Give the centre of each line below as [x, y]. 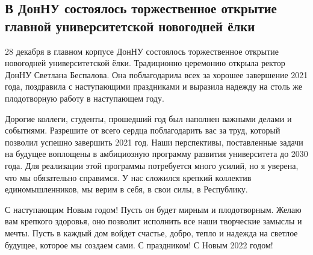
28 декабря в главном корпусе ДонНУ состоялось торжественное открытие [142, 51]
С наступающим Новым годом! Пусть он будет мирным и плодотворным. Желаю [153, 209]
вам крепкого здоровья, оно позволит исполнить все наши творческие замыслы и [153, 221]
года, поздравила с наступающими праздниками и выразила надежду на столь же [153, 86]
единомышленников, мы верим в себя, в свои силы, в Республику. [126, 189]
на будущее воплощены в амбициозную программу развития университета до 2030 [156, 154]
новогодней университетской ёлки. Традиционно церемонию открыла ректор [145, 63]
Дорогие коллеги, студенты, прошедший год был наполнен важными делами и [148, 118]
